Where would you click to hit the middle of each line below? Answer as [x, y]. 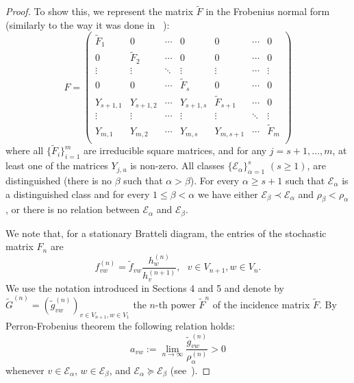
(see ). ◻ [190, 370]
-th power [176, 305]
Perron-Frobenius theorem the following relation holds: [121, 326]
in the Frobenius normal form [268, 11]
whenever [25, 370]
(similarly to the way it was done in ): [88, 24]
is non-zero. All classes [177, 165]
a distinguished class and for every [78, 194]
